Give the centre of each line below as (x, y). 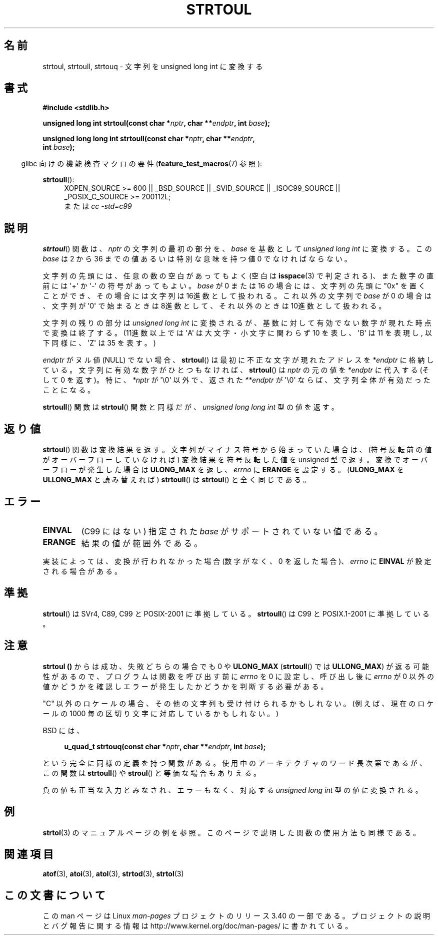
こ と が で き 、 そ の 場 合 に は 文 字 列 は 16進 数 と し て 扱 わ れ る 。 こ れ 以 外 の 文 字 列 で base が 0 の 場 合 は (237, 296)
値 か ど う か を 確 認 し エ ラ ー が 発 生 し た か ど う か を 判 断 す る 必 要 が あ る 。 (185, 686)
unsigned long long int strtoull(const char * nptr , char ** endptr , (149, 139)
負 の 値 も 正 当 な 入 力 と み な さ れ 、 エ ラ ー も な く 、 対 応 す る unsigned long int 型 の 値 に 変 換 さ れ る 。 (232, 790)
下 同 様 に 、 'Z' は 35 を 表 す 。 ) (99, 343)
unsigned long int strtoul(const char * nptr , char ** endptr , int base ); (156, 123)
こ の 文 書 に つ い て (55, 895)
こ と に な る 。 (69, 390)
